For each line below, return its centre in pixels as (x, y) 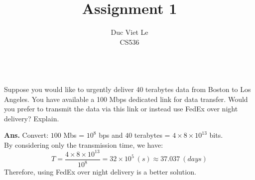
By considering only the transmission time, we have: (84, 144)
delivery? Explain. (32, 118)
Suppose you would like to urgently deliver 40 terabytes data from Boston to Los (127, 89)
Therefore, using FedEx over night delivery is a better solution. (100, 172)
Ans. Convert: (26, 135)
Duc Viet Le (129, 32)
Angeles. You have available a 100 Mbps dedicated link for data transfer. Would (126, 99)
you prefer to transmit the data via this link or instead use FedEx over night (121, 109)
